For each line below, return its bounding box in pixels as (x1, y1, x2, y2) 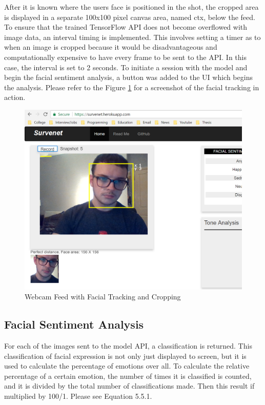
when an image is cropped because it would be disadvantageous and (4, 42, 217, 52)
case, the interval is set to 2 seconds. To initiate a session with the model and (4, 62, 248, 72)
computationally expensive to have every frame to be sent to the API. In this (4, 51, 247, 62)
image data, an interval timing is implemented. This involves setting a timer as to (4, 31, 261, 42)
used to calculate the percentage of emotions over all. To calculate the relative (4, 360, 250, 371)
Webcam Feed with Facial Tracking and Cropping (25, 291, 181, 302)
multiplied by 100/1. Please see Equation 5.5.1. (4, 391, 152, 401)
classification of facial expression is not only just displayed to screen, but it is (4, 350, 247, 361)
